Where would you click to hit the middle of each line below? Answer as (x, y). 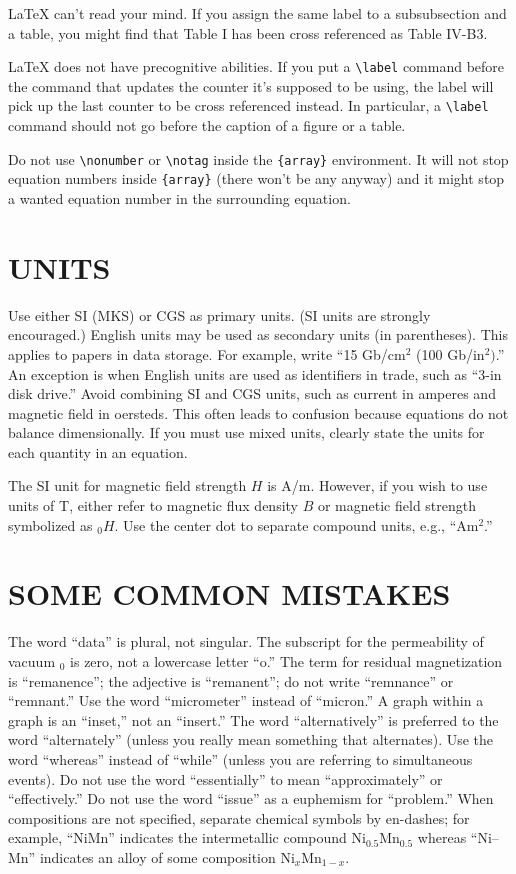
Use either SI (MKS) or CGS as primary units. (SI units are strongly (219, 314)
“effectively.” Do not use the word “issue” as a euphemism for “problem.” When (251, 798)
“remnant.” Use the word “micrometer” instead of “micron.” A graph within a (246, 700)
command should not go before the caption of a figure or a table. (207, 125)
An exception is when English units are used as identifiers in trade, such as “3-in (255, 373)
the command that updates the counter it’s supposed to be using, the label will (251, 85)
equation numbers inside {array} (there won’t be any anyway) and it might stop (256, 178)
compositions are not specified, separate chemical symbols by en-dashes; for (239, 817)
